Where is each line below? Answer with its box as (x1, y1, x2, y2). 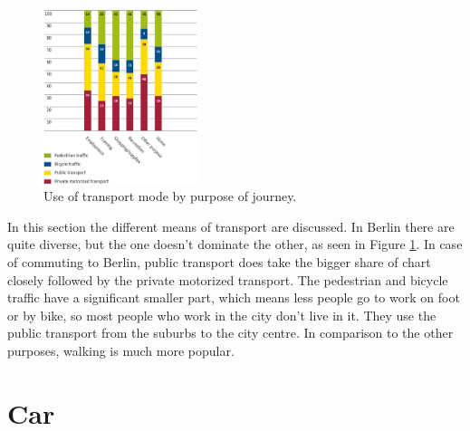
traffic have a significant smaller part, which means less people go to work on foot (7, 288, 460, 307)
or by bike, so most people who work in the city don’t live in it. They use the (7, 305, 436, 324)
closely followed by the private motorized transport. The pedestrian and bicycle (7, 270, 448, 289)
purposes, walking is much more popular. (7, 341, 235, 360)
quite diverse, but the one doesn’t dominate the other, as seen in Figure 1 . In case (7, 235, 463, 254)
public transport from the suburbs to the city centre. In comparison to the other (7, 323, 454, 342)
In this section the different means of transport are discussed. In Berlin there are (7, 216, 455, 235)
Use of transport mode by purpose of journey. (43, 187, 297, 206)
